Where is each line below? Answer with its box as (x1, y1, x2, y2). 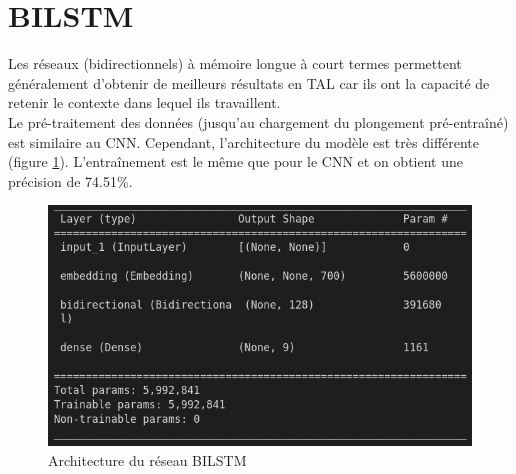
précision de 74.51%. (8, 170, 133, 191)
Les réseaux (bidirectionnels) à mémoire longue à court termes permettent (8, 53, 462, 74)
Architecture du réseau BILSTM (48, 450, 247, 471)
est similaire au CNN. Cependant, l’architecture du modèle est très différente (8, 131, 480, 152)
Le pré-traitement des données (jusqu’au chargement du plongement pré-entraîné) (8, 111, 509, 132)
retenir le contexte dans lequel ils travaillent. (8, 92, 281, 113)
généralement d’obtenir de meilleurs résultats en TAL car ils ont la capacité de (8, 72, 490, 93)
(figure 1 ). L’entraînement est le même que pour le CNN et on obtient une (8, 151, 463, 172)
